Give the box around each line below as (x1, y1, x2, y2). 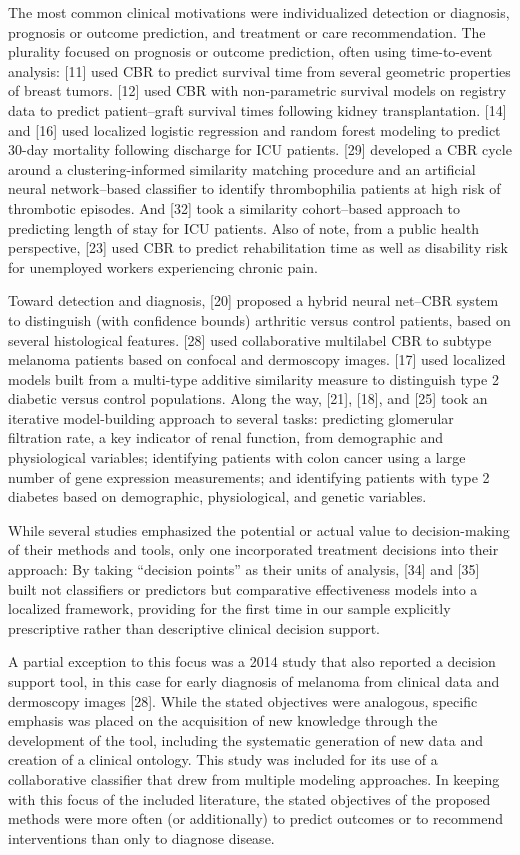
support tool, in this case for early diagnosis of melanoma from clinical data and (8, 671, 500, 691)
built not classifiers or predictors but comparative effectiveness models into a (8, 578, 478, 599)
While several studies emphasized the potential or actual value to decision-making (8, 519, 510, 540)
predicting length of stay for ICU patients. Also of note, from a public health (8, 217, 479, 238)
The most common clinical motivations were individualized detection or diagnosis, (8, 2, 510, 22)
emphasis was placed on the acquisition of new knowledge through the (8, 710, 438, 731)
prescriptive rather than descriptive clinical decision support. (8, 617, 380, 638)
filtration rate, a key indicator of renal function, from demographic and (8, 427, 444, 448)
